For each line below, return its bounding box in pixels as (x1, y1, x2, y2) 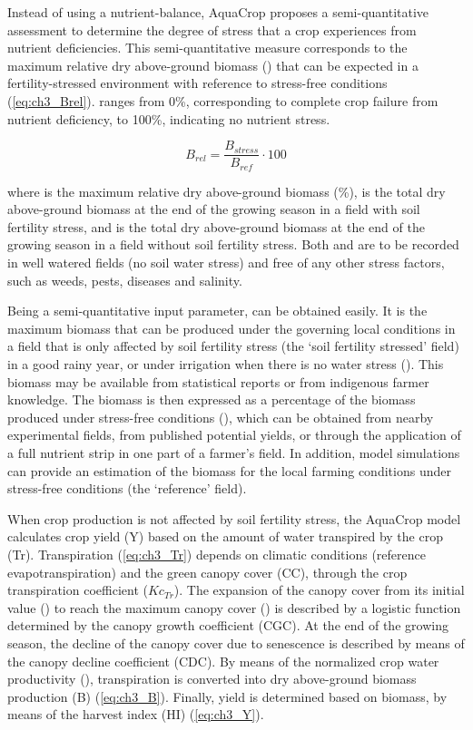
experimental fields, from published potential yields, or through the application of (7, 425, 461, 444)
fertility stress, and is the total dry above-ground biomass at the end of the (7, 217, 425, 236)
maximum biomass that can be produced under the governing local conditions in (7, 318, 456, 337)
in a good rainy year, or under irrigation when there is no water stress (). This (7, 355, 444, 374)
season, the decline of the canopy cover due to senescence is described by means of (7, 633, 465, 652)
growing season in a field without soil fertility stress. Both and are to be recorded (7, 235, 459, 254)
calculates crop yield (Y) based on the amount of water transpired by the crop (7, 527, 443, 546)
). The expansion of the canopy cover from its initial (173, 580, 465, 599)
